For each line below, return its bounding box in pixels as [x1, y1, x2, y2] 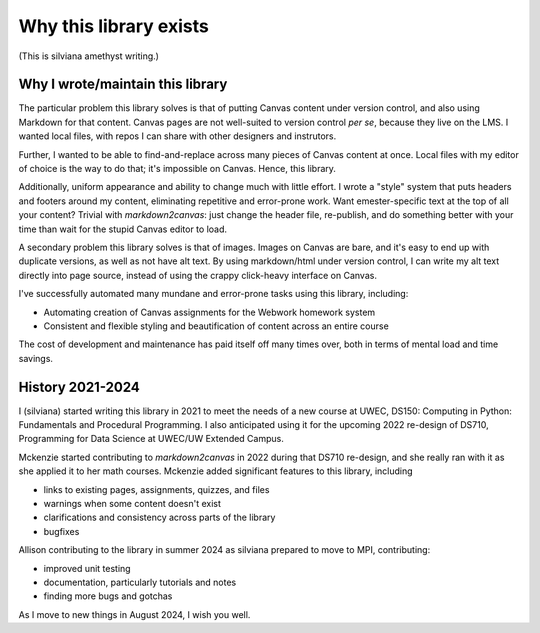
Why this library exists [18, 15, 209, 37]
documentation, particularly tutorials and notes [43, 576, 237, 588]
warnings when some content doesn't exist [43, 497, 222, 509]
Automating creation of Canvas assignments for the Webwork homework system [43, 306, 376, 318]
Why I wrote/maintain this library [18, 76, 228, 93]
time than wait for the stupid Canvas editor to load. [18, 223, 228, 235]
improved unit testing [43, 562, 131, 574]
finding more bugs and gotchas [43, 590, 173, 602]
